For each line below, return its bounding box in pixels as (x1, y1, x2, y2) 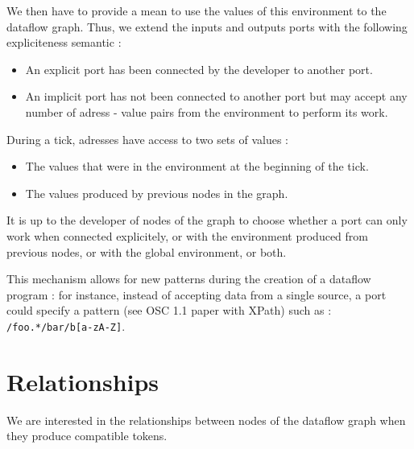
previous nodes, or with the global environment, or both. (6, 243, 287, 260)
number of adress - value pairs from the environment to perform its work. (25, 103, 388, 120)
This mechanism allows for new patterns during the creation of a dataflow (6, 270, 371, 287)
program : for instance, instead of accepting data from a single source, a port (6, 286, 387, 303)
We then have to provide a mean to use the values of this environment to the (6, 2, 387, 19)
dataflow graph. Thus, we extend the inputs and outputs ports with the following (6, 18, 408, 35)
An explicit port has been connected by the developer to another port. (25, 60, 373, 77)
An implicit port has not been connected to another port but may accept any (25, 88, 408, 105)
